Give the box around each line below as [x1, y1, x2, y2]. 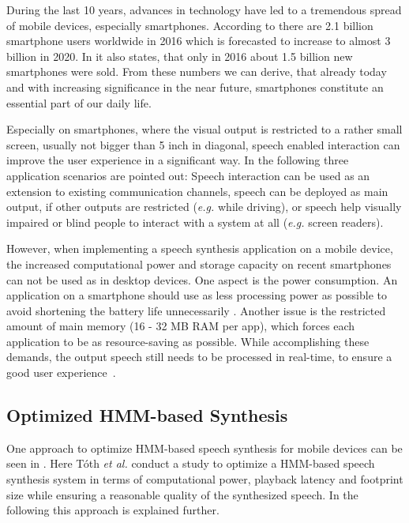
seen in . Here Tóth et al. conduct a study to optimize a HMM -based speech [6, 455, 375, 472]
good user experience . [6, 364, 116, 381]
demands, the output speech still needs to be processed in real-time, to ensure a [6, 348, 392, 365]
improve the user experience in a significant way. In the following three [6, 152, 349, 168]
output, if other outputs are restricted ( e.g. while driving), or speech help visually [6, 198, 402, 215]
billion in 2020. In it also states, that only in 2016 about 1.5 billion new [6, 47, 353, 64]
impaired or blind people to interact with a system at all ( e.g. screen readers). [6, 213, 384, 230]
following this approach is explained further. [6, 502, 220, 518]
